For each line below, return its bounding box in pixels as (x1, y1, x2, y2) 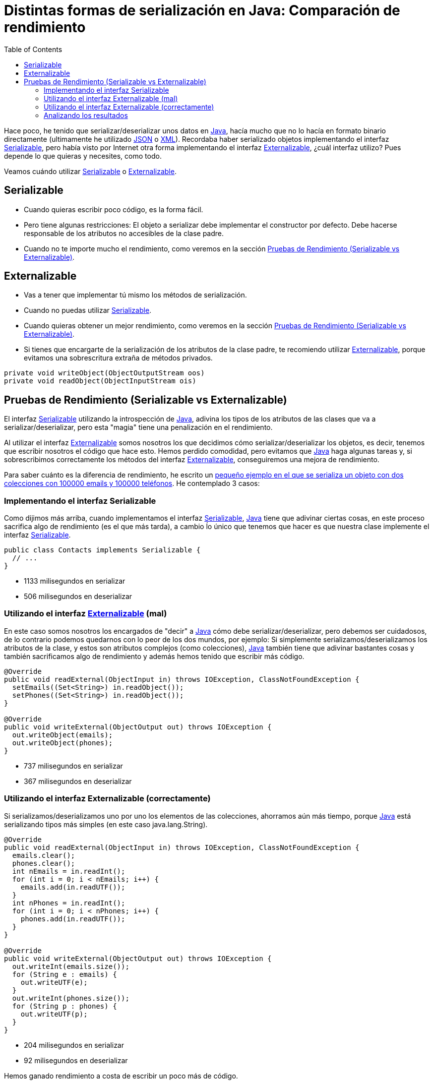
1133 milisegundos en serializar (24, 577, 125, 586)
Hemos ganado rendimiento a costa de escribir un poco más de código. (4, 1071, 238, 1080)
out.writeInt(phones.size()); (12, 994, 129, 1002)
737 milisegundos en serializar (24, 761, 123, 770)
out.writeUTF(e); (20, 978, 88, 986)
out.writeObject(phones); (12, 738, 113, 747)
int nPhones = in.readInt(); (12, 899, 125, 907)
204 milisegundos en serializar (24, 1040, 124, 1049)
